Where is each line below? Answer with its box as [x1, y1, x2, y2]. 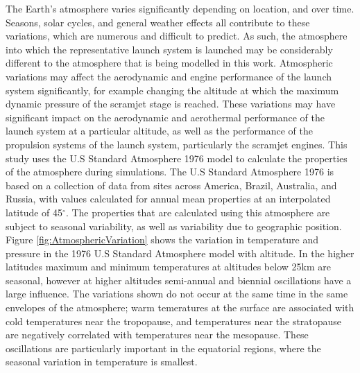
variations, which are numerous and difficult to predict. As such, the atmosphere [6, 28, 348, 43]
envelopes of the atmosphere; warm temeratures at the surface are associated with [6, 300, 354, 315]
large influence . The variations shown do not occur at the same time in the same [6, 286, 348, 301]
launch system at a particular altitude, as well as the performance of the [6, 123, 314, 138]
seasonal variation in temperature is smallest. [6, 354, 198, 369]
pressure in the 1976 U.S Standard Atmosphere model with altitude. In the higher [6, 245, 354, 260]
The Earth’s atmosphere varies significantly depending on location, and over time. [6, 1, 354, 15]
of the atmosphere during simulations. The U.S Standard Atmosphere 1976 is [6, 164, 334, 179]
